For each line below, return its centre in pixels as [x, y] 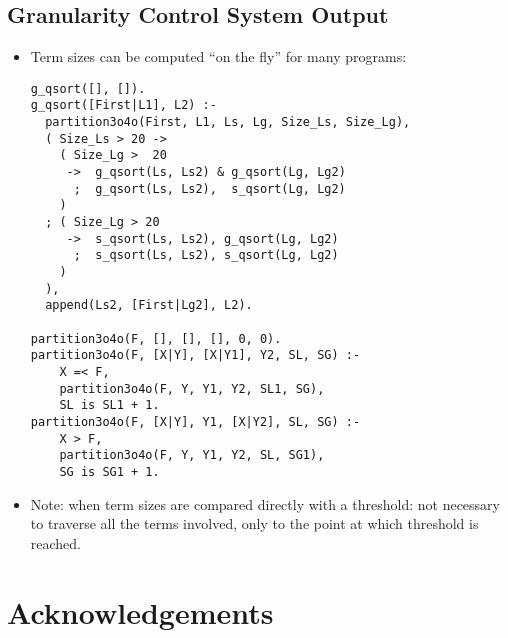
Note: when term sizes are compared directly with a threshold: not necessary [265, 503]
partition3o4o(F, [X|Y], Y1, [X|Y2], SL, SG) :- [195, 421]
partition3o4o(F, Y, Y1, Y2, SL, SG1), [192, 455]
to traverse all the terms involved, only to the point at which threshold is [254, 523]
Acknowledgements [140, 611]
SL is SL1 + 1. [109, 405]
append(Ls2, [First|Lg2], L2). [149, 305]
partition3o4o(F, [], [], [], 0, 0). [156, 338]
